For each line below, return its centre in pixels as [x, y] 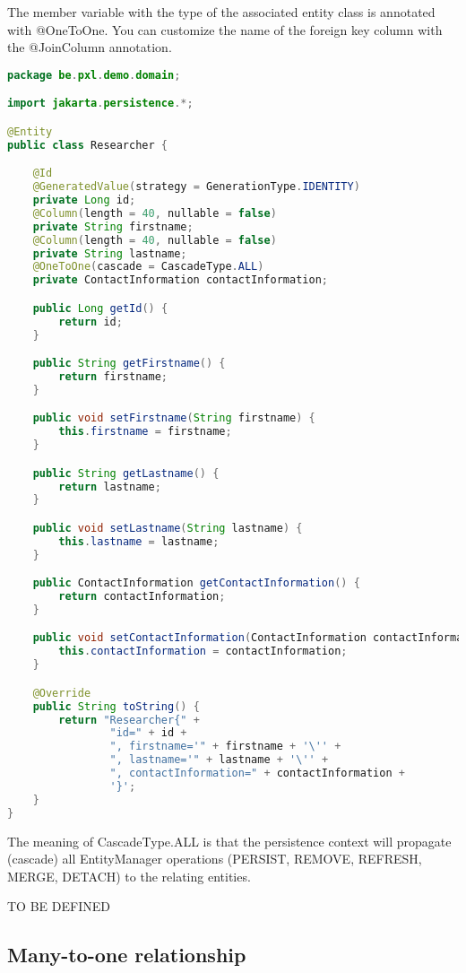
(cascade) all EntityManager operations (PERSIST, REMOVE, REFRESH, [215, 859]
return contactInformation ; [142, 597]
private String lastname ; [110, 253]
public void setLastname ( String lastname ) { [168, 528]
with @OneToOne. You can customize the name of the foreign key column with [225, 29]
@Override [62, 693]
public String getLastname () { [126, 473]
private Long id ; [84, 200]
